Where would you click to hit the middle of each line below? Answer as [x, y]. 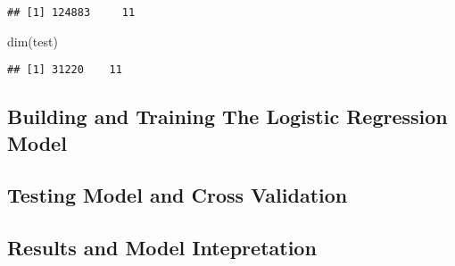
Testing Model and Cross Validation [178, 195]
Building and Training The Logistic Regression [227, 116]
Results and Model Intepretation [162, 248]
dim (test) [33, 41]
